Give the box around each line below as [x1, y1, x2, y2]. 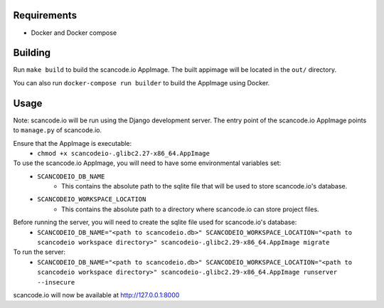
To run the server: [13, 248, 66, 256]
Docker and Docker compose [31, 28, 117, 37]
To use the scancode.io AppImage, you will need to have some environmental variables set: [13, 159, 282, 167]
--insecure [37, 278, 75, 286]
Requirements [13, 9, 78, 21]
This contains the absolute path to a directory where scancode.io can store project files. [61, 205, 319, 213]
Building [13, 47, 51, 59]
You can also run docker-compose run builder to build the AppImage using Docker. [13, 78, 270, 87]
